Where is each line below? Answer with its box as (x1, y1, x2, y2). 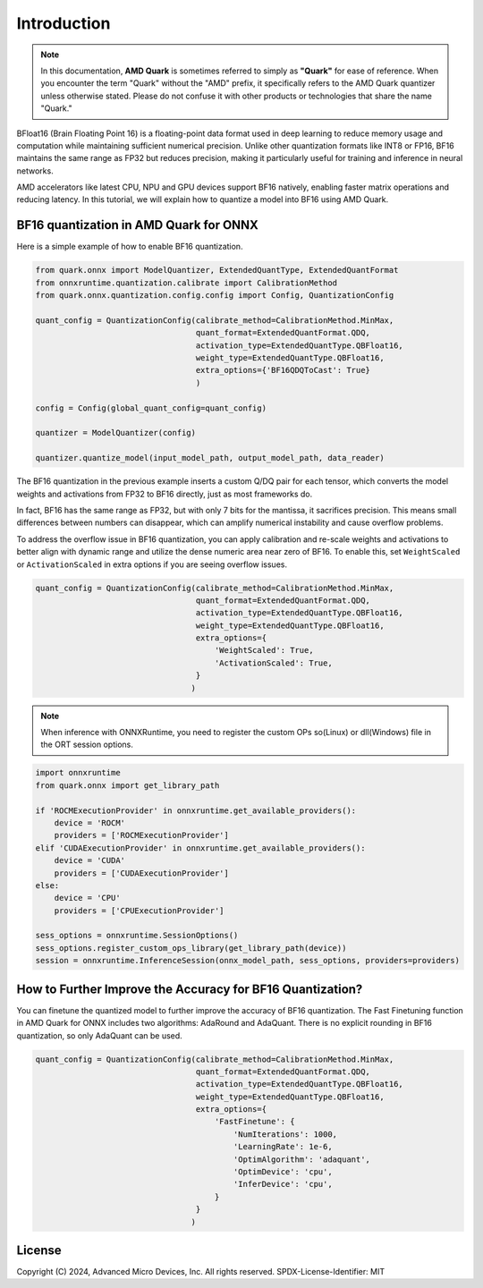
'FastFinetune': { (214, 1116, 295, 1127)
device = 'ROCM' (54, 818, 125, 827)
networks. (16, 165, 54, 176)
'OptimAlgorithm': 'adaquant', (233, 1154, 371, 1165)
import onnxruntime (35, 767, 121, 778)
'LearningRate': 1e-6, (233, 1141, 333, 1152)
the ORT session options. (40, 739, 133, 750)
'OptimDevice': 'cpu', (233, 1167, 333, 1177)
